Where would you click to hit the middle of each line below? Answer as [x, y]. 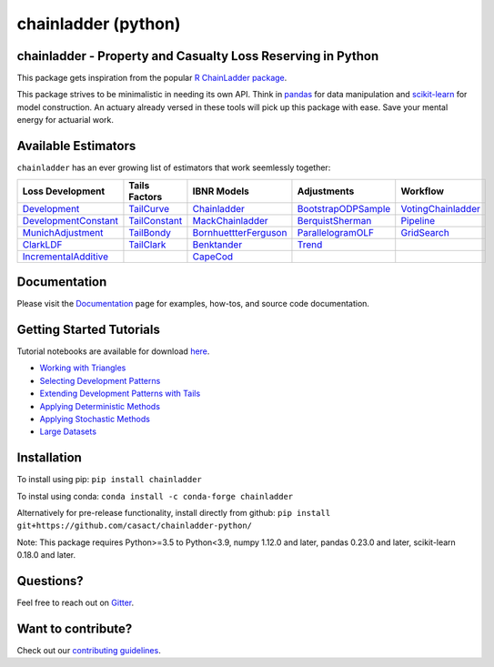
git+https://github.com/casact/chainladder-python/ [135, 526]
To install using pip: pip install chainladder [109, 480]
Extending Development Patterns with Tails [120, 394]
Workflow [423, 191]
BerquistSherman [334, 220]
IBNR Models [221, 191]
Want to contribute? [75, 628]
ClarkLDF [42, 244]
